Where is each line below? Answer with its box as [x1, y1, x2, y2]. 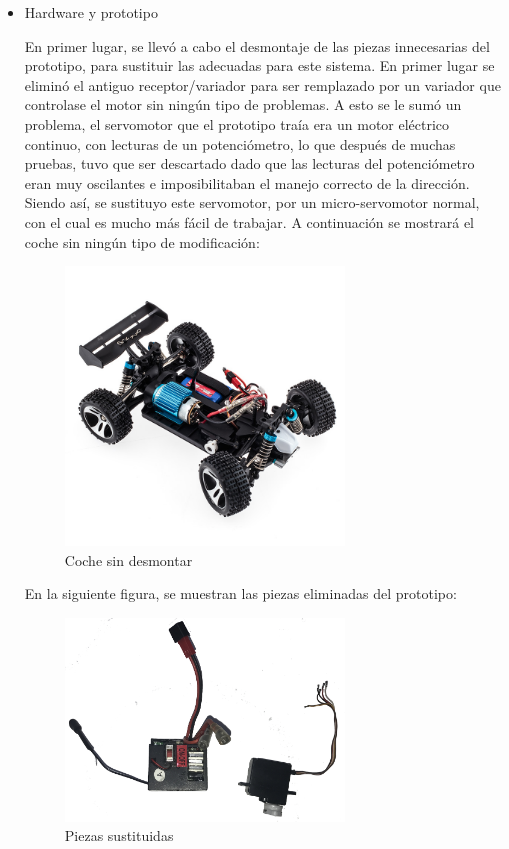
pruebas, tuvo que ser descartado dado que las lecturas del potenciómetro [24, 153, 475, 174]
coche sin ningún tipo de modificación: [24, 231, 260, 252]
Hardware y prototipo [24, 2, 158, 22]
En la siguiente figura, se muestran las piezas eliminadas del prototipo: [24, 583, 457, 604]
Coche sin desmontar [64, 549, 193, 570]
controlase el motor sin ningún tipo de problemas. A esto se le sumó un [24, 94, 462, 115]
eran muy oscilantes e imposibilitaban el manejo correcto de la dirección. [24, 172, 470, 193]
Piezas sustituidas [64, 825, 174, 846]
